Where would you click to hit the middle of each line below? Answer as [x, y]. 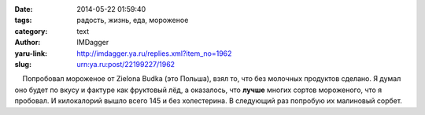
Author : [28, 43]
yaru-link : [31, 53]
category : [31, 31]
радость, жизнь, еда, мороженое [133, 20]
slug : [23, 64]
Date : [24, 9]
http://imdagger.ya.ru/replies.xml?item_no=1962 [154, 53]
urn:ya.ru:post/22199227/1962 [126, 64]
